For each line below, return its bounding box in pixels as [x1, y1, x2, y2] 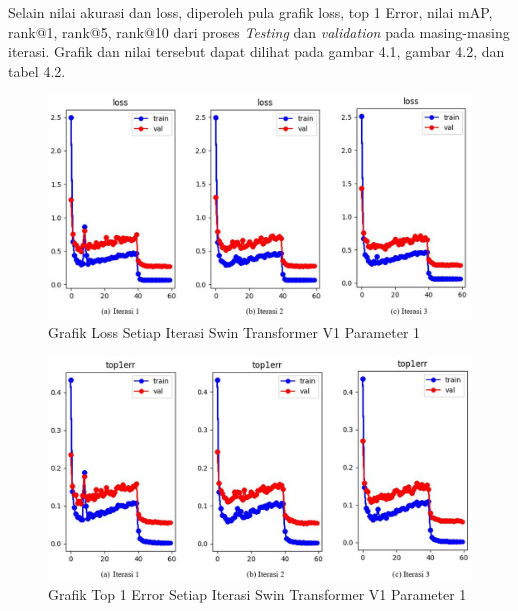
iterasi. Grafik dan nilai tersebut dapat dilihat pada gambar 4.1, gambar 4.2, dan [8, 41, 505, 62]
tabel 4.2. [8, 60, 66, 81]
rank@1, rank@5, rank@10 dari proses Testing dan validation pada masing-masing [8, 21, 510, 42]
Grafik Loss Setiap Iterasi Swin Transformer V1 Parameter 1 [48, 322, 421, 343]
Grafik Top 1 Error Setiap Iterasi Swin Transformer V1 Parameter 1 [48, 583, 467, 604]
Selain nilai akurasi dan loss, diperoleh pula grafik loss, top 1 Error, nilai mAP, [8, 2, 493, 22]
